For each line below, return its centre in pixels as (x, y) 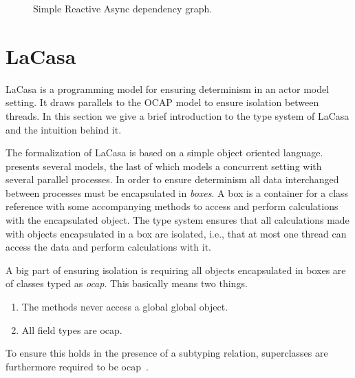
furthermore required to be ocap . (77, 366)
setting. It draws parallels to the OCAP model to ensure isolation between (162, 102)
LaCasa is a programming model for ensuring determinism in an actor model (168, 88)
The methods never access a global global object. (125, 307)
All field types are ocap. (72, 329)
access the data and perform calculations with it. (108, 247)
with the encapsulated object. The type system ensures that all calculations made (177, 220)
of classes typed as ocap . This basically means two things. (127, 283)
